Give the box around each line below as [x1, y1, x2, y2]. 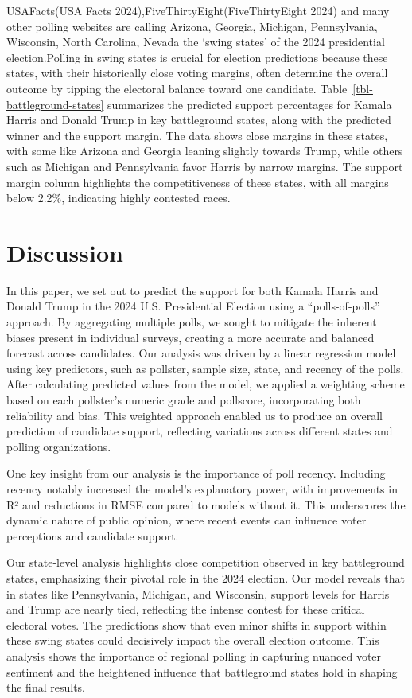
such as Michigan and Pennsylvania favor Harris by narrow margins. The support [6, 158, 403, 174]
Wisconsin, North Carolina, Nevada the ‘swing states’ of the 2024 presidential [6, 33, 385, 50]
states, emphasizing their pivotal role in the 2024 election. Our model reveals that [6, 569, 405, 586]
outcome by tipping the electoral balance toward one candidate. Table [6, 80, 348, 96]
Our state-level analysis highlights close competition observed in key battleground [6, 554, 405, 571]
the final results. [6, 679, 85, 696]
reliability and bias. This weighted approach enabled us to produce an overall [6, 407, 383, 423]
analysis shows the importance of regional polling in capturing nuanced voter [6, 647, 382, 664]
